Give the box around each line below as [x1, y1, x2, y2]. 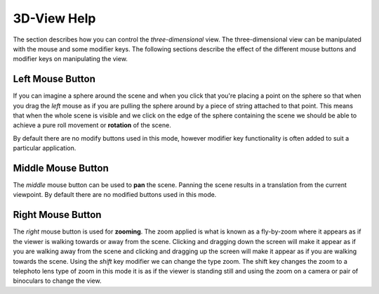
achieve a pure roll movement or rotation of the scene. [13, 121, 171, 129]
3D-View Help [13, 11, 96, 26]
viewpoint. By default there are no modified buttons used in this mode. [13, 191, 217, 199]
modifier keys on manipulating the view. [13, 55, 128, 63]
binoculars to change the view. [13, 276, 102, 285]
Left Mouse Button [13, 73, 96, 85]
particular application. [13, 144, 77, 153]
